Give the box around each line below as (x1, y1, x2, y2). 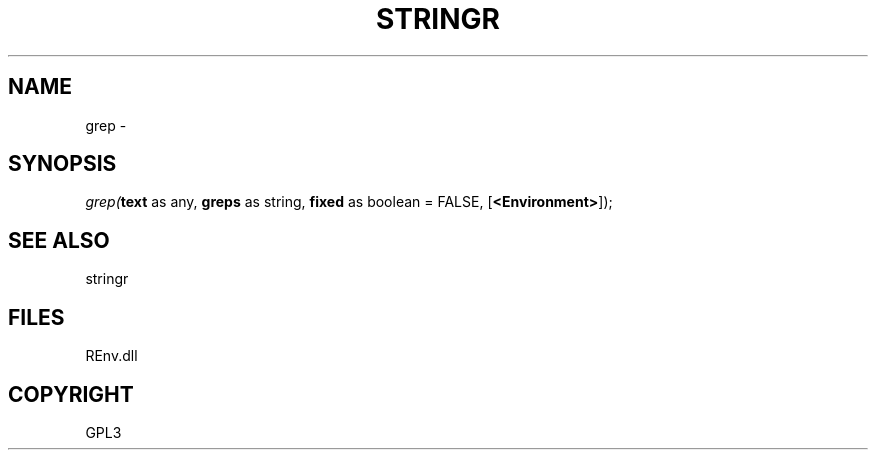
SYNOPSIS (8, 151, 117, 177)
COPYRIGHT (8, 381, 134, 407)
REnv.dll (85, 347, 138, 365)
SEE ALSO (8, 227, 110, 253)
